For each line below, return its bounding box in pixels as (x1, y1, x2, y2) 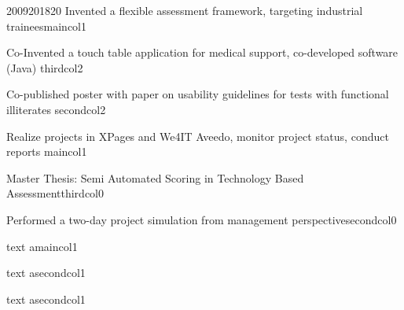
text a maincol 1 (6, 238, 78, 254)
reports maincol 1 (6, 143, 87, 160)
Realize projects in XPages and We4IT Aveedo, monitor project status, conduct (6, 127, 389, 144)
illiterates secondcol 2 (6, 101, 106, 117)
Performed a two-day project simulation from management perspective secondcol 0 (6, 211, 397, 227)
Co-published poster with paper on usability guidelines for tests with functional (6, 86, 389, 102)
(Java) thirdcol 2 (6, 59, 83, 76)
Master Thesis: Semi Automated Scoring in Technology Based (6, 169, 304, 186)
